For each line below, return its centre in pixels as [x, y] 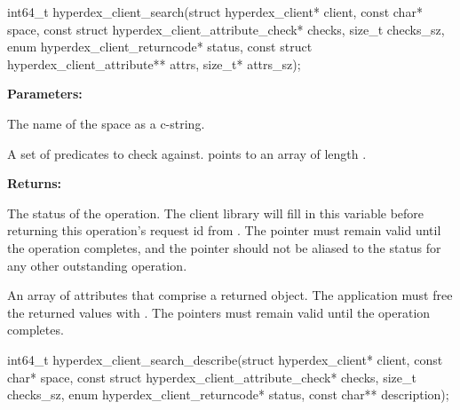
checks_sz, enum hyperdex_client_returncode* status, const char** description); [228, 394]
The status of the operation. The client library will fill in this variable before [216, 213]
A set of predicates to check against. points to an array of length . [187, 153]
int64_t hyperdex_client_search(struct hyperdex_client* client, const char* [215, 12]
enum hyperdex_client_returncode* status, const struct [160, 47]
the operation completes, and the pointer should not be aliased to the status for [224, 247]
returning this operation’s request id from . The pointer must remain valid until [224, 230]
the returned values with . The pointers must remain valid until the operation [219, 312]
